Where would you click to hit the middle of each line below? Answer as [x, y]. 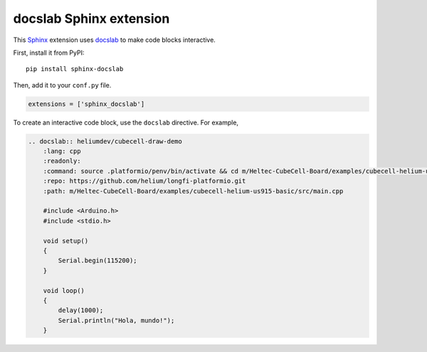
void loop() [64, 290]
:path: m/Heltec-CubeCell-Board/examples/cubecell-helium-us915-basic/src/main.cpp [193, 191]
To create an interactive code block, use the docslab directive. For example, [126, 122]
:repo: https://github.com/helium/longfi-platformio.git [144, 181]
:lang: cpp [62, 151]
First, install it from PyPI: [49, 53]
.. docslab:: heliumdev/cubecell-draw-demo [105, 141]
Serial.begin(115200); [98, 261]
